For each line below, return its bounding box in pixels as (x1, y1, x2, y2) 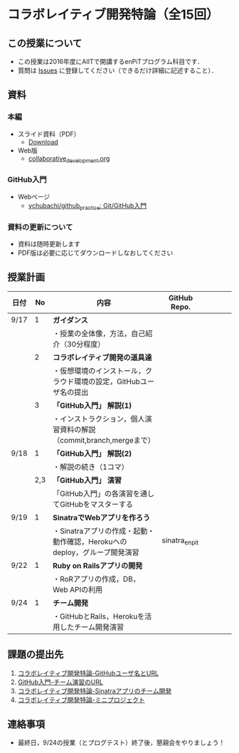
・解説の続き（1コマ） (52, 462, 129, 472)
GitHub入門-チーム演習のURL (17, 678, 103, 686)
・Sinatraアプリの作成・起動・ (52, 526, 155, 536)
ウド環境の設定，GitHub (59, 376, 141, 386)
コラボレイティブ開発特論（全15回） (7, 6, 219, 23)
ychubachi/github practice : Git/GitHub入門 (28, 201, 147, 211)
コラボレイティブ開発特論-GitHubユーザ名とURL (17, 668, 159, 677)
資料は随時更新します (17, 239, 80, 248)
